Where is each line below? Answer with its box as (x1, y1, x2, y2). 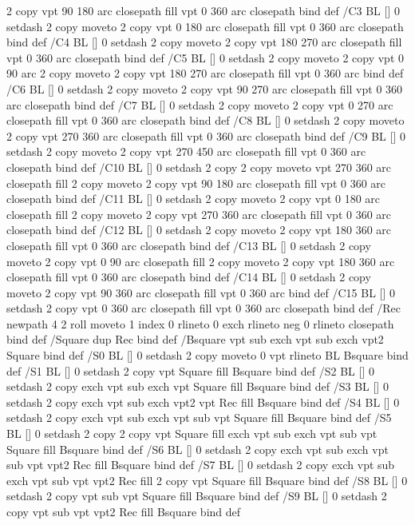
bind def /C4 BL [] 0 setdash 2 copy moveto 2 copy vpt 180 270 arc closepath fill (6, 34, 402, 50)
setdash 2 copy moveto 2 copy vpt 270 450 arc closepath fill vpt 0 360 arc (6, 143, 366, 160)
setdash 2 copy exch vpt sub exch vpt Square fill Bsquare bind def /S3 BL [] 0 (6, 378, 389, 395)
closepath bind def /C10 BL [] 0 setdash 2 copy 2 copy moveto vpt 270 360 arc (6, 158, 392, 175)
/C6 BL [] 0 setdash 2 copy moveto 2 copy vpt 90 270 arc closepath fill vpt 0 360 (6, 80, 403, 97)
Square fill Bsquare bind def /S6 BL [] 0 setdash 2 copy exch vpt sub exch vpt (6, 440, 389, 457)
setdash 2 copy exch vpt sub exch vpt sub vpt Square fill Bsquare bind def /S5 (6, 409, 392, 426)
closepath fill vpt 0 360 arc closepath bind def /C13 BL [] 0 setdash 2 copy (6, 237, 371, 253)
